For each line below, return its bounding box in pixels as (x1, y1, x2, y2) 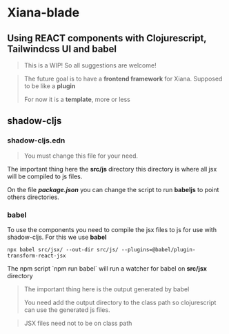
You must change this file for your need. (23, 152, 139, 160)
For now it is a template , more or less (23, 95, 131, 103)
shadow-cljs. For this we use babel (7, 233, 107, 241)
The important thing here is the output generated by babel (23, 284, 190, 293)
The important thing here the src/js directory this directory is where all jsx (7, 165, 217, 173)
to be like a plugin (23, 82, 76, 90)
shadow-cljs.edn (7, 136, 66, 145)
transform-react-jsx (7, 252, 67, 259)
